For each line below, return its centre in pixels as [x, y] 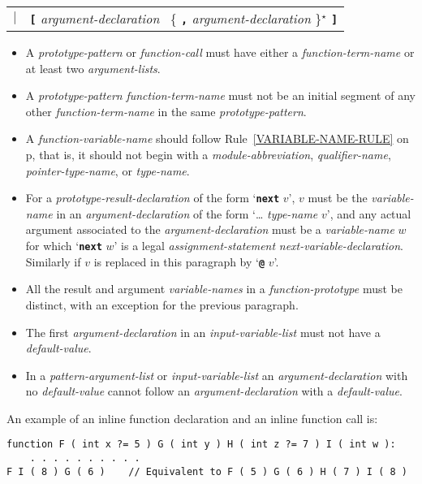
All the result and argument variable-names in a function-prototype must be [214, 289]
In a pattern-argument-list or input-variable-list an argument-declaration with [217, 375]
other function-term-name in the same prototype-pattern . [166, 111]
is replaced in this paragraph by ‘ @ [179, 261]
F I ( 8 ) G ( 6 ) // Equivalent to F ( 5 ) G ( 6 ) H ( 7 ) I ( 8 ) [207, 471]
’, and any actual [369, 213]
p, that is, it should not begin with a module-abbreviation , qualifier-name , [208, 154]
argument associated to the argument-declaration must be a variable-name [210, 229]
